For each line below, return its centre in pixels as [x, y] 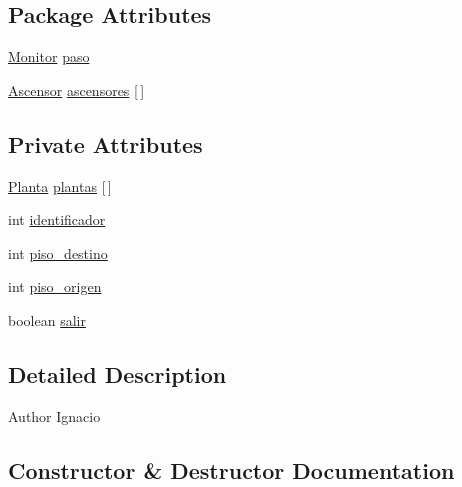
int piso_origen [55, 286]
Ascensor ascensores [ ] [76, 89]
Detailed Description [117, 373]
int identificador [57, 219]
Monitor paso [49, 56]
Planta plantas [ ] [60, 185]
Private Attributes [105, 143]
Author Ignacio [54, 415]
